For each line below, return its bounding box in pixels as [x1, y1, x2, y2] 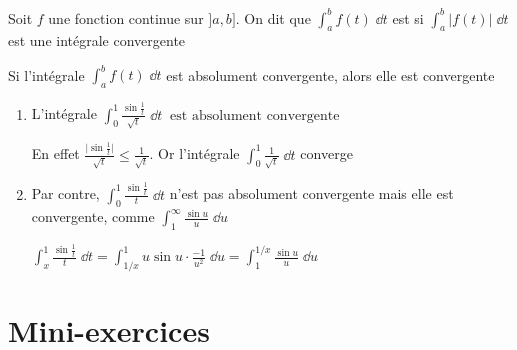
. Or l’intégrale [149, 143, 240, 164]
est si [392, 7, 424, 28]
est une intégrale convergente [8, 30, 186, 51]
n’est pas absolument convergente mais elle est [169, 183, 454, 204]
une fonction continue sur [48, 7, 204, 28]
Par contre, [31, 183, 100, 204]
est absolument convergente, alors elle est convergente [166, 64, 495, 85]
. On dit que [235, 7, 311, 28]
